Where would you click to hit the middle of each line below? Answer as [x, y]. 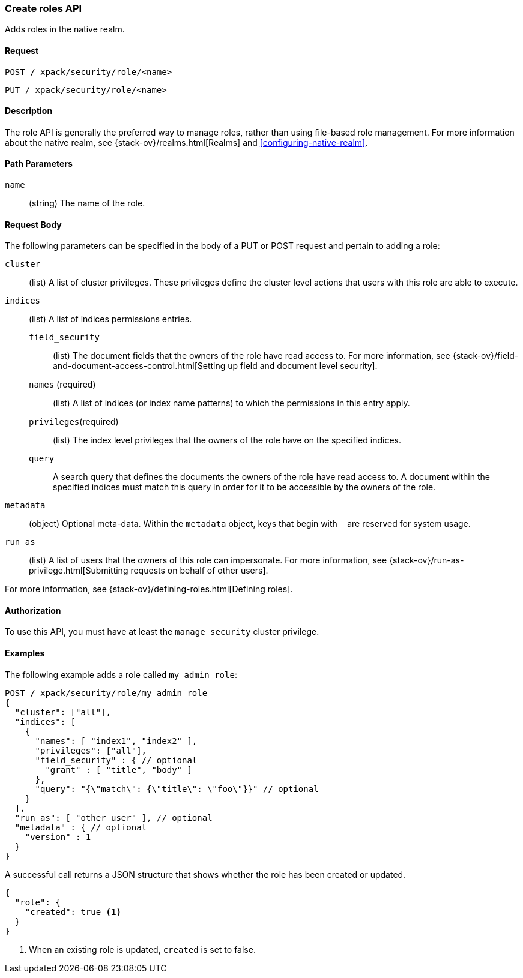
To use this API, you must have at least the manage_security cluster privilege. [162, 632]
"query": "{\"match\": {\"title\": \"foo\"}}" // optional [177, 789]
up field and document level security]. [303, 366]
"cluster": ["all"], [63, 712]
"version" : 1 [58, 837]
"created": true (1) [73, 912]
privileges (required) [74, 422]
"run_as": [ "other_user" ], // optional [113, 817]
